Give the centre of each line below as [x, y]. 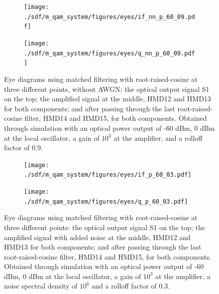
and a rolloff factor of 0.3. [131, 286]
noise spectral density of [41, 286]
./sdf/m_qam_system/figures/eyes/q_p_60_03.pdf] [106, 201]
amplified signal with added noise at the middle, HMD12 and [97, 237]
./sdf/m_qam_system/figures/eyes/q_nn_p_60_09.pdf [109, 53]
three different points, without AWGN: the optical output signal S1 [107, 89]
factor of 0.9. [23, 147]
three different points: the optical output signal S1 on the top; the [105, 227]
